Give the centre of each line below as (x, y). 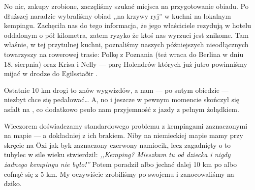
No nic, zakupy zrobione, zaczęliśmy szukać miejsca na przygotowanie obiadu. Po (126, 6)
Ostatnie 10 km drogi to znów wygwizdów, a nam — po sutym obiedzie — (116, 90)
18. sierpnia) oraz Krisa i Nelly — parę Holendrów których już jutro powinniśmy (126, 64)
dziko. (13, 183)
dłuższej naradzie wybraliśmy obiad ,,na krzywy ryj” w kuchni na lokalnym (118, 15)
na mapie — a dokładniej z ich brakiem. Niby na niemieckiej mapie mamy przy (124, 135)
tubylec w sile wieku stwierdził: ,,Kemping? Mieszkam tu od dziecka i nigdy (117, 154)
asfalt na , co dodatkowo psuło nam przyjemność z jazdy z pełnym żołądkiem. (122, 109)
